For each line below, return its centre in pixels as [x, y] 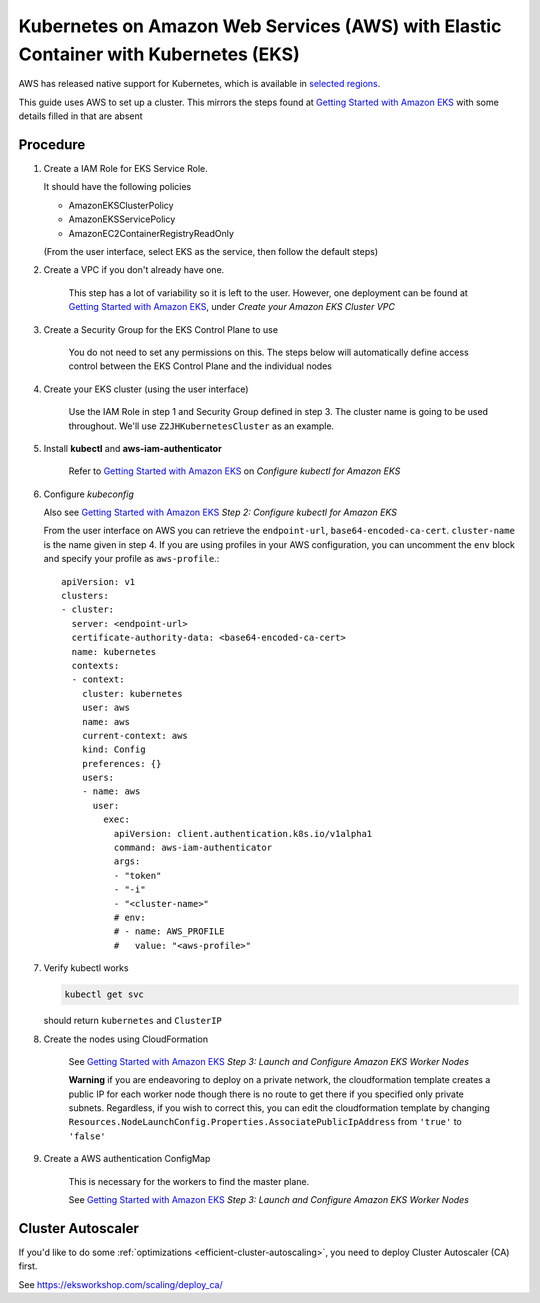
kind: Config [113, 749]
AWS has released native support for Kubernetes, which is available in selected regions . [199, 84]
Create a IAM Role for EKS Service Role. [126, 169]
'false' [87, 1136]
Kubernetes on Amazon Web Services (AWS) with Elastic [260, 26]
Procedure [52, 144]
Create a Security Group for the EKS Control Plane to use [161, 329]
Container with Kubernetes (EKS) [159, 54]
